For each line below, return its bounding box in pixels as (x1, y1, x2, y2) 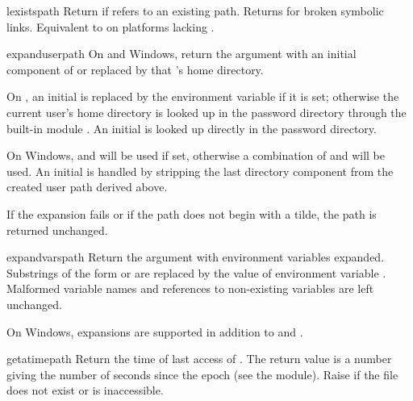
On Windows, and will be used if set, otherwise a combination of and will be (6, 147, 385, 164)
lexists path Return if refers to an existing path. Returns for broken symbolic (6, 2, 384, 19)
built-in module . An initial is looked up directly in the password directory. (6, 119, 377, 136)
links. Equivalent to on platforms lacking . (6, 18, 215, 35)
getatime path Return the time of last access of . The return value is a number (6, 350, 392, 367)
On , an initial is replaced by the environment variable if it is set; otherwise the (6, 88, 399, 105)
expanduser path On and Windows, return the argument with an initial (6, 45, 357, 62)
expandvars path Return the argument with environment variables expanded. (6, 249, 385, 265)
